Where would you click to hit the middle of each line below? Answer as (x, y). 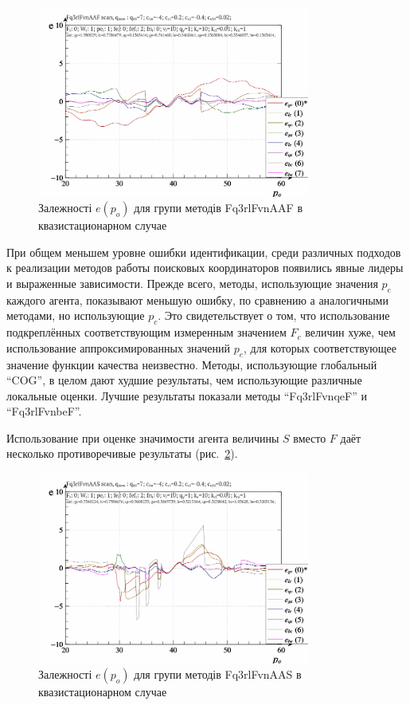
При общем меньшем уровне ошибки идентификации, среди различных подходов (204, 252)
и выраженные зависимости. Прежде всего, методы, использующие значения (192, 283)
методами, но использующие (76, 315)
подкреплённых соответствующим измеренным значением (146, 332)
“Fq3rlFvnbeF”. (44, 411)
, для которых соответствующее (320, 347)
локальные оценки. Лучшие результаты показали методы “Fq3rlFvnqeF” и (187, 395)
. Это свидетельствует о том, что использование (274, 315)
